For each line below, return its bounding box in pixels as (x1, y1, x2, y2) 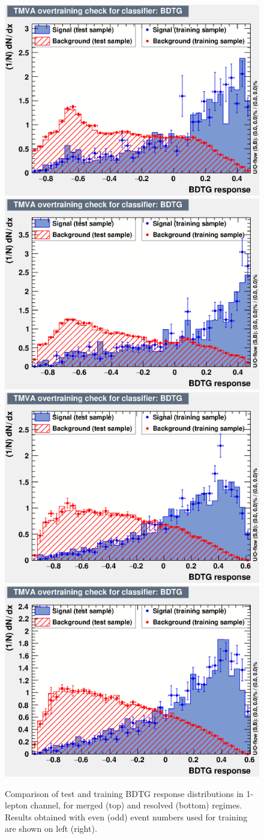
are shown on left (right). (5, 822, 97, 835)
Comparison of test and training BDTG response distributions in (5, 787, 244, 799)
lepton (5, 799, 28, 811)
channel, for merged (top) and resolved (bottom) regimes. (30, 799, 242, 811)
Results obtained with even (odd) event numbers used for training (5, 810, 248, 823)
